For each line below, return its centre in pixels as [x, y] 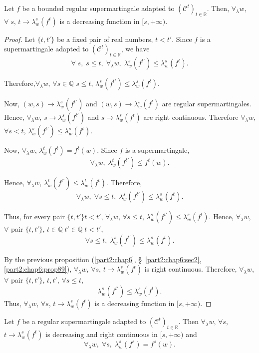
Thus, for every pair [34, 216]
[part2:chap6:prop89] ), [38, 269]
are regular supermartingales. [207, 104]
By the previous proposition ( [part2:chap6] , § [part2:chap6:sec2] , [103, 259]
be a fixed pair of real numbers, [105, 39]
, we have [135, 49]
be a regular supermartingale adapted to [84, 321]
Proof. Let [19, 39]
